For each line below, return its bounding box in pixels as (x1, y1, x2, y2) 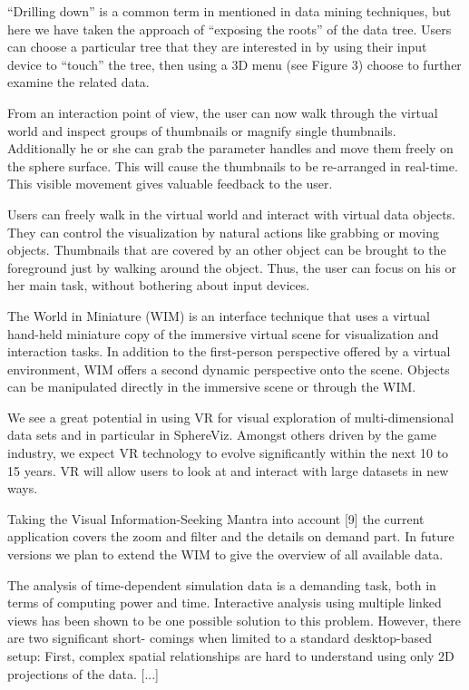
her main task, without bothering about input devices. (7, 276, 310, 295)
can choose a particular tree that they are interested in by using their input (7, 37, 427, 56)
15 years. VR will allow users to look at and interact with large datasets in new (7, 461, 449, 480)
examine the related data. (7, 73, 150, 92)
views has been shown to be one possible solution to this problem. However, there (7, 610, 461, 629)
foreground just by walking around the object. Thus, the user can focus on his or (7, 258, 456, 277)
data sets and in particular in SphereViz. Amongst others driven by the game (7, 425, 437, 444)
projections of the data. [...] (7, 664, 159, 683)
